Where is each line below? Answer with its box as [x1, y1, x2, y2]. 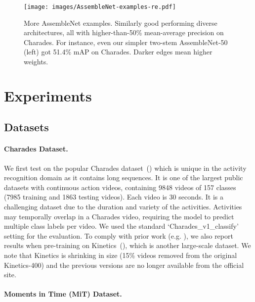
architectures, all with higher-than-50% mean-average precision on [24, 27, 224, 38]
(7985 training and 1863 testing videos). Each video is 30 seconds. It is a [4, 192, 224, 202]
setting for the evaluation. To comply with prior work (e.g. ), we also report [4, 230, 233, 241]
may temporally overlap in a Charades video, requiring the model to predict [4, 211, 234, 221]
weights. [24, 56, 48, 67]
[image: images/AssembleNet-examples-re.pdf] [24, 3, 176, 10]
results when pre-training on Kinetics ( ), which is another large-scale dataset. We [4, 240, 251, 251]
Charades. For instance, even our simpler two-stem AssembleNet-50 [24, 37, 228, 47]
